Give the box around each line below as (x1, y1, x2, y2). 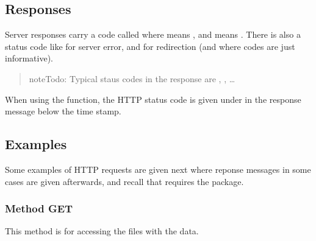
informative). (5, 52, 54, 65)
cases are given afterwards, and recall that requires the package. (5, 175, 244, 187)
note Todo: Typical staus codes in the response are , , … (29, 72, 235, 85)
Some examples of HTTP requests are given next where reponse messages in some (5, 162, 311, 175)
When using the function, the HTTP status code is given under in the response (5, 93, 301, 105)
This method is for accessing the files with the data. (5, 225, 199, 237)
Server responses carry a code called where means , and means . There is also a (5, 28, 301, 41)
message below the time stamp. (5, 105, 121, 117)
